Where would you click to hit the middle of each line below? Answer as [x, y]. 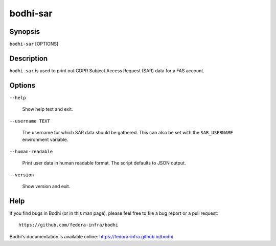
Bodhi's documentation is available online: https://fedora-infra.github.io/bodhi [91, 236]
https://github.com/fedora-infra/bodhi [68, 225]
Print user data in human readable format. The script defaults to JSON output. [104, 163]
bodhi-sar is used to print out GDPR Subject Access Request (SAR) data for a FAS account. [107, 70]
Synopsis [25, 32]
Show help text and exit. [48, 109]
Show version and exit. [46, 186]
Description [29, 58]
